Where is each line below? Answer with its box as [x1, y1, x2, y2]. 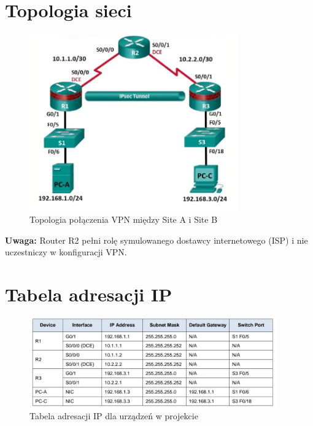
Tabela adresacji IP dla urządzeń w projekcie [29, 409, 198, 422]
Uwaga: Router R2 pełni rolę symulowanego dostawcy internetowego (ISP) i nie [5, 233, 308, 246]
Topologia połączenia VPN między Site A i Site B [29, 213, 218, 226]
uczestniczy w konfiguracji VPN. [5, 246, 127, 258]
